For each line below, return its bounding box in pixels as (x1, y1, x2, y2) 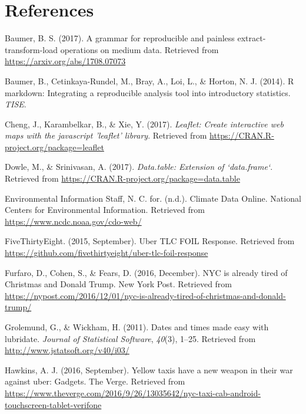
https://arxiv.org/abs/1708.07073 (5, 55, 126, 67)
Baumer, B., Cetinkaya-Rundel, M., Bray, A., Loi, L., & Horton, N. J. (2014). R (5, 74, 294, 87)
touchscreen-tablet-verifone (5, 398, 102, 410)
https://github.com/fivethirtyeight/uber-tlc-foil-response (5, 247, 208, 259)
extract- (237, 32, 266, 44)
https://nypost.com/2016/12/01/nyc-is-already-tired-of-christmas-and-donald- (5, 289, 286, 301)
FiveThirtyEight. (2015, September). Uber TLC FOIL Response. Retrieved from (5, 235, 295, 247)
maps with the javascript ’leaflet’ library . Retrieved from (5, 129, 207, 142)
